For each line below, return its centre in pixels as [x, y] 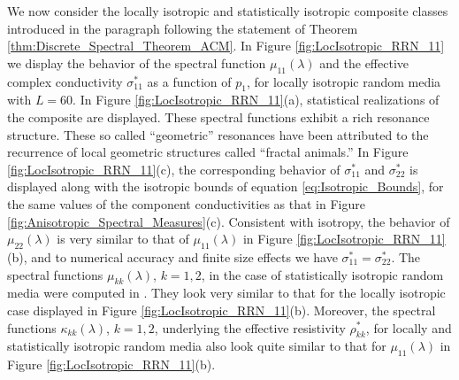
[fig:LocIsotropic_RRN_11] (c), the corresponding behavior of [174, 169]
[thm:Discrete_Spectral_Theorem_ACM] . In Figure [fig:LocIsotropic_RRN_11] [226, 46]
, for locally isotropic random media [344, 81]
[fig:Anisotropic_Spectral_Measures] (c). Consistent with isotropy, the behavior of [229, 221]
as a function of [189, 81]
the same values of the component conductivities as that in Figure [186, 203]
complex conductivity [65, 81]
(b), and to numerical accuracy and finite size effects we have [172, 256]
